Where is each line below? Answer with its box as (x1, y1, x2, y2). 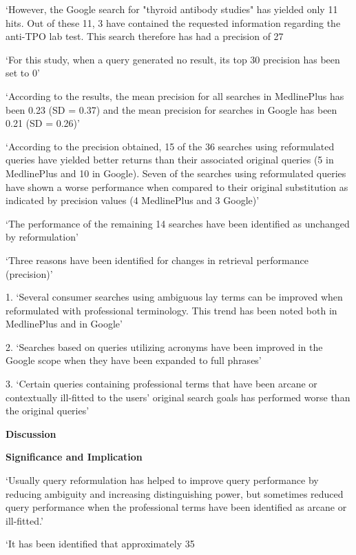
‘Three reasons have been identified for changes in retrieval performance (6, 252, 308, 267)
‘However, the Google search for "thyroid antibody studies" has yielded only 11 (6, 2, 338, 16)
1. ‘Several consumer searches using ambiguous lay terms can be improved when (6, 290, 343, 304)
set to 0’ (6, 65, 40, 80)
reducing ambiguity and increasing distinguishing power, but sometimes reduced (6, 486, 344, 501)
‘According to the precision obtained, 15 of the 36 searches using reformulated (6, 139, 335, 153)
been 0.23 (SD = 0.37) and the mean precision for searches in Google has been (6, 102, 337, 117)
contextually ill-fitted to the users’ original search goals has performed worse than (6, 390, 350, 404)
